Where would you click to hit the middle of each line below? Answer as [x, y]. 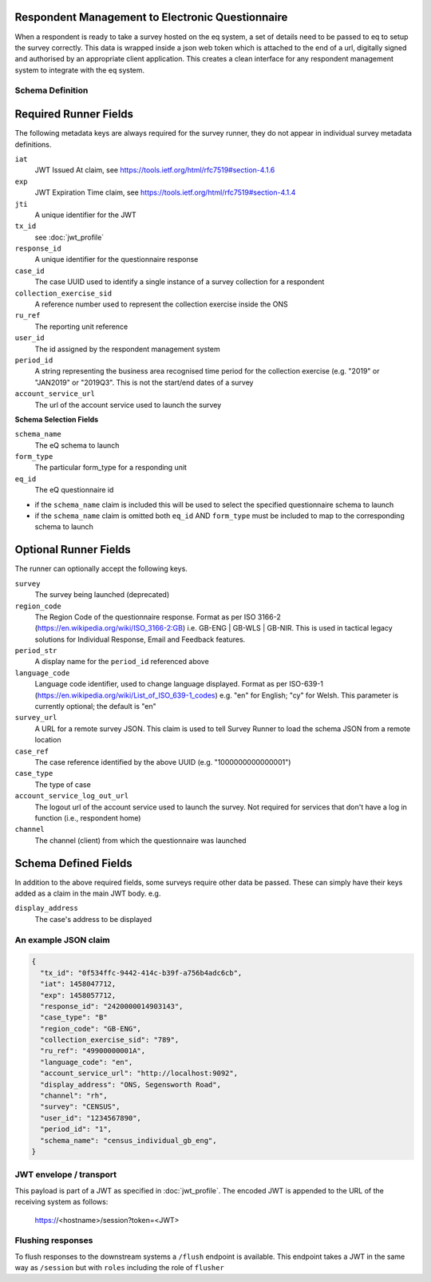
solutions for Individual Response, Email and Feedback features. [140, 639]
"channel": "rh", [74, 1096]
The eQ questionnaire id [74, 490]
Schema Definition [51, 90]
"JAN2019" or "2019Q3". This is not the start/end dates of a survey [144, 382]
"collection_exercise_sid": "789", [110, 1040]
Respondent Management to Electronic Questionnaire [151, 17]
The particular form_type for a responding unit [111, 468]
